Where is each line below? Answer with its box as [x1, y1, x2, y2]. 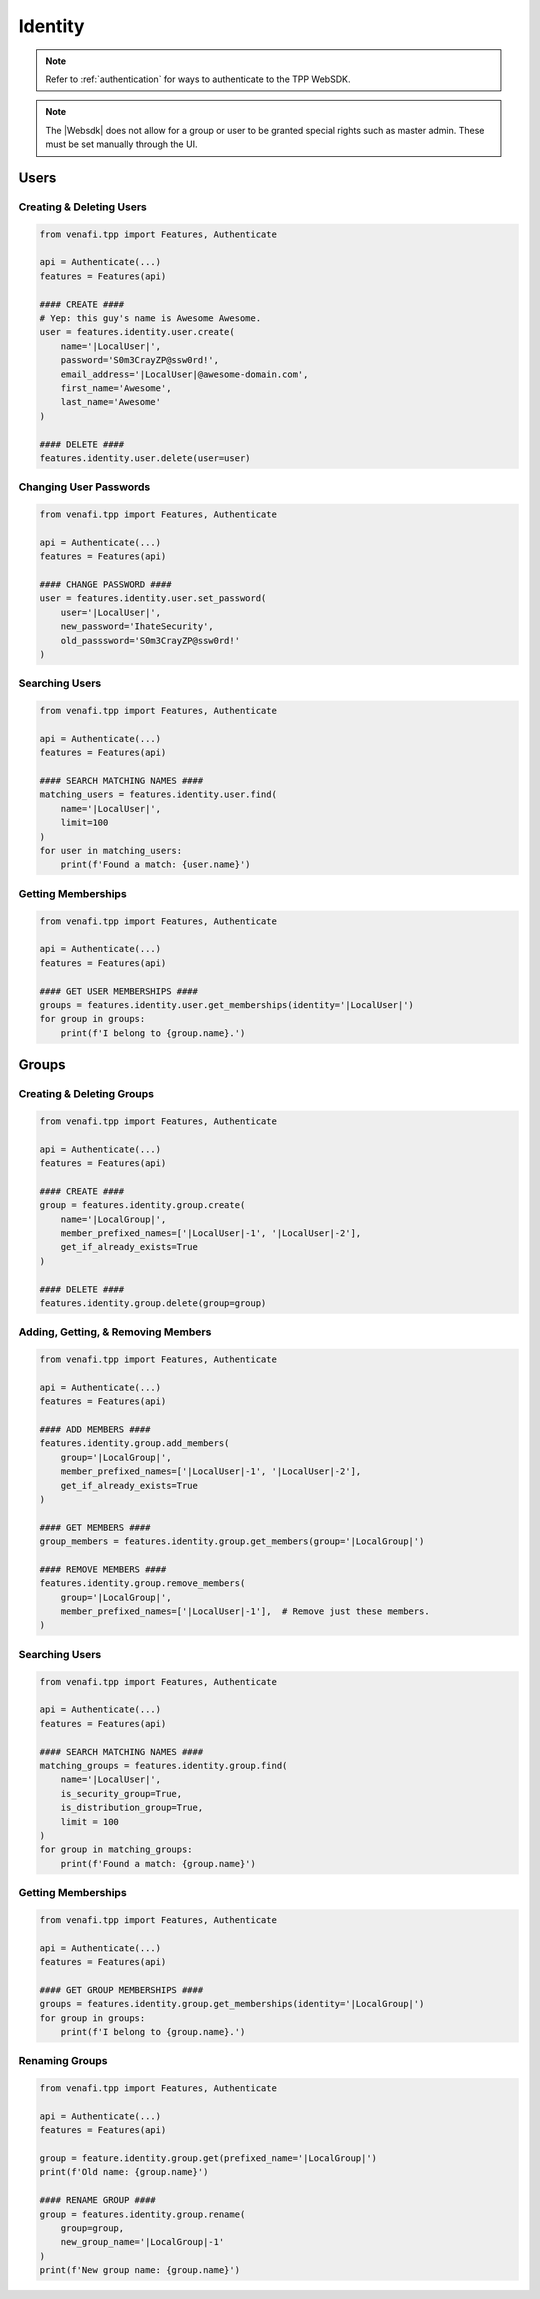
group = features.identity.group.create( [39, 1200, 246, 1211]
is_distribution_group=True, [60, 1802, 204, 1814]
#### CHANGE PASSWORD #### [39, 579, 172, 590]
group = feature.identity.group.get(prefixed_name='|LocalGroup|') [39, 2153, 378, 2164]
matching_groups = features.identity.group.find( [39, 1760, 288, 1771]
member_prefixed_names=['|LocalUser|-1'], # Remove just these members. [60, 1606, 430, 1617]
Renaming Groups [18, 2054, 108, 2068]
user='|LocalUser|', [60, 606, 162, 618]
